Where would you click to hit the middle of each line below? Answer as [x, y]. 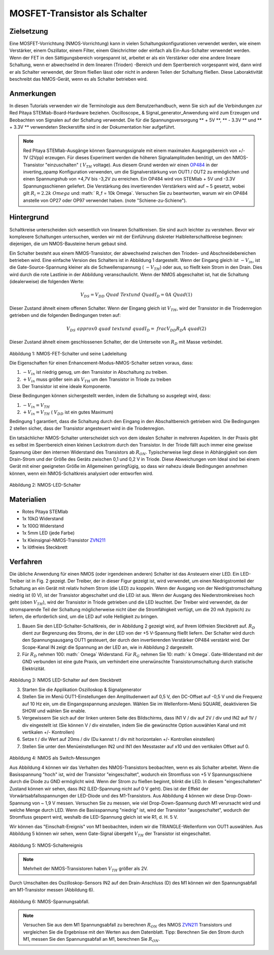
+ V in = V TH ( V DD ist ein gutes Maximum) [68, 413]
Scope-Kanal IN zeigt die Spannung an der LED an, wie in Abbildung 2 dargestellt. [108, 647]
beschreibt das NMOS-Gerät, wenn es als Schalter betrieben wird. [79, 79]
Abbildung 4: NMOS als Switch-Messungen [55, 758]
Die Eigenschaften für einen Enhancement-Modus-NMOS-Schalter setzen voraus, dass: [101, 363]
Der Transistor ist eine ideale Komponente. [66, 386]
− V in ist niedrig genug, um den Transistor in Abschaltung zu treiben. [96, 373]
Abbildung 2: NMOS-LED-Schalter [45, 485]
